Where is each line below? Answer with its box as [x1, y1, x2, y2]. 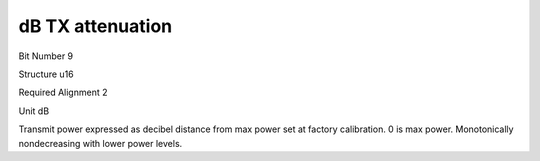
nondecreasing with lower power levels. [18, 137, 183, 149]
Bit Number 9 [18, 50, 74, 62]
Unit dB [18, 105, 50, 117]
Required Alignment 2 [18, 86, 108, 99]
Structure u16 [18, 68, 74, 80]
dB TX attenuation [18, 15, 173, 37]
